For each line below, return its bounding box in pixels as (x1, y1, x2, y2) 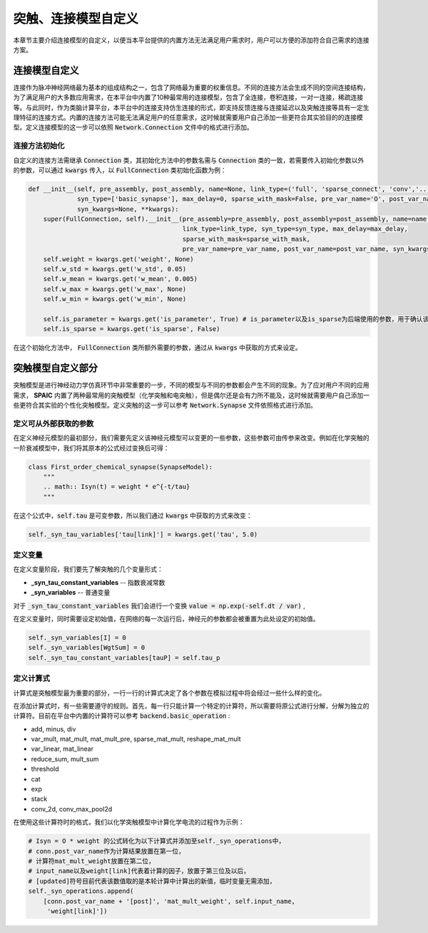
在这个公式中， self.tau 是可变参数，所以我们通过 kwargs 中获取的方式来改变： (13, 511, 253, 520)
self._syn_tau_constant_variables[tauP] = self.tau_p (28, 653, 220, 661)
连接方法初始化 (13, 141, 65, 151)
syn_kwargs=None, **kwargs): (77, 204, 179, 213)
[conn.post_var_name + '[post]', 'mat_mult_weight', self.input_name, (43, 897, 296, 905)
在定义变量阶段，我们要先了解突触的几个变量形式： (13, 565, 163, 573)
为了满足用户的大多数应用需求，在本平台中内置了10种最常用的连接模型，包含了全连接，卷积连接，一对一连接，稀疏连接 (13, 93, 364, 102)
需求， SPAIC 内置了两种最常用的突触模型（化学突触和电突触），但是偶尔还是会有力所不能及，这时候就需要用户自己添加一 (13, 390, 370, 400)
